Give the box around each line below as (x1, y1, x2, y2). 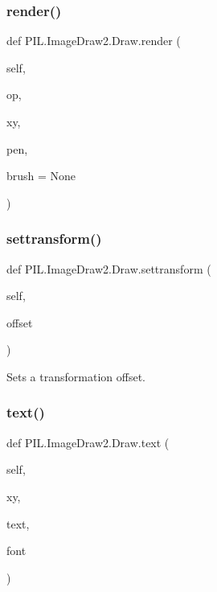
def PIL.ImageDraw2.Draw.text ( (6, 434, 170, 450)
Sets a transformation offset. (6, 368, 145, 384)
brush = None (6, 167, 76, 184)
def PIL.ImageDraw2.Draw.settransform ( (6, 260, 211, 277)
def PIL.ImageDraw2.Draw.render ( (6, 32, 181, 49)
